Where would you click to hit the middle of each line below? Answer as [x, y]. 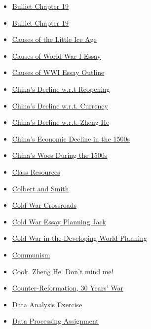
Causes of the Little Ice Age [54, 39]
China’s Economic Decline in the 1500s [71, 138]
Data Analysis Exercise [47, 304]
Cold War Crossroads [44, 205]
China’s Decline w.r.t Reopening [61, 89]
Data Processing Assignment [55, 321]
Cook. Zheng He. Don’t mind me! [63, 271]
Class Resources [36, 171]
